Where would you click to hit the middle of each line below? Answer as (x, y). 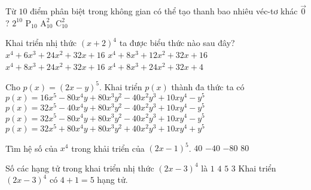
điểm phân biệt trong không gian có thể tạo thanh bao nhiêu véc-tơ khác (164, 11)
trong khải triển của (108, 148)
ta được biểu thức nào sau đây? (177, 43)
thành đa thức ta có (208, 86)
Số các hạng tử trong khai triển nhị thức (80, 168)
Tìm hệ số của (32, 148)
